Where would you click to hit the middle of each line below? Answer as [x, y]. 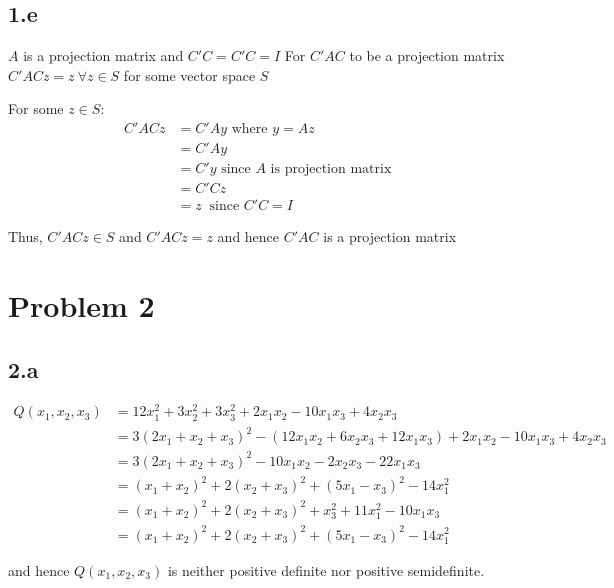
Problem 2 [81, 304]
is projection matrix [331, 169]
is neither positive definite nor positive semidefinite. [326, 569]
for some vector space [189, 74]
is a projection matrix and [103, 55]
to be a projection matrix [427, 55]
